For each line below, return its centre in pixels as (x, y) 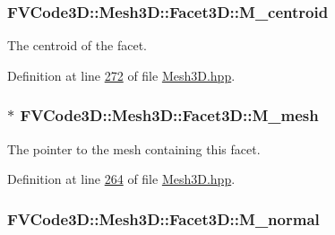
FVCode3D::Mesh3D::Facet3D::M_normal (163, 218)
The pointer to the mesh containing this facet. (134, 148)
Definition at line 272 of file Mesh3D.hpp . (121, 75)
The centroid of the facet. (77, 45)
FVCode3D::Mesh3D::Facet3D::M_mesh (169, 115)
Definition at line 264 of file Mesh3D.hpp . (121, 179)
